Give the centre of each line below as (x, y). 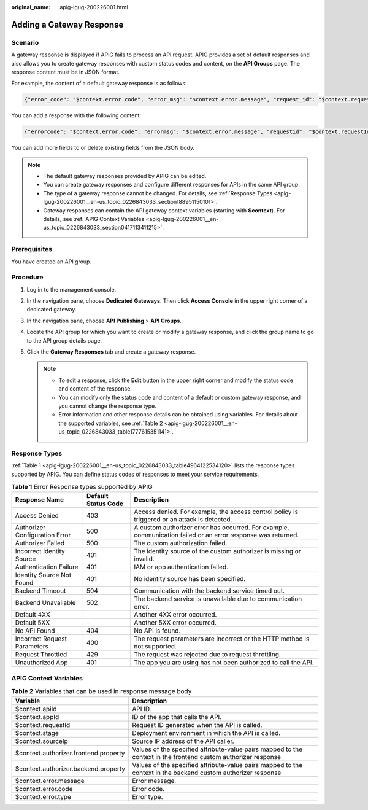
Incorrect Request (41, 639)
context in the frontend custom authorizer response (207, 757)
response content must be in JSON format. (65, 72)
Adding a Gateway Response (67, 25)
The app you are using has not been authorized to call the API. (224, 663)
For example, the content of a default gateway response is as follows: (99, 84)
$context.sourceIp (41, 741)
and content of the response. (95, 389)
